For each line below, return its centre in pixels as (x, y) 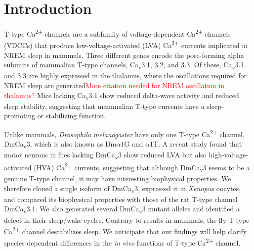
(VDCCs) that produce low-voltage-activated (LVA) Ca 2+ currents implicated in (126, 45)
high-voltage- (228, 155)
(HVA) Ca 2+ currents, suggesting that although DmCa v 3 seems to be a (142, 167)
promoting (20, 116)
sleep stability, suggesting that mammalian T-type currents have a (104, 106)
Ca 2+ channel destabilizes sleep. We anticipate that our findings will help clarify (126, 230)
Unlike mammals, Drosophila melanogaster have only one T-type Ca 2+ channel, (124, 133)
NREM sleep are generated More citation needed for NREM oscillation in (114, 85)
